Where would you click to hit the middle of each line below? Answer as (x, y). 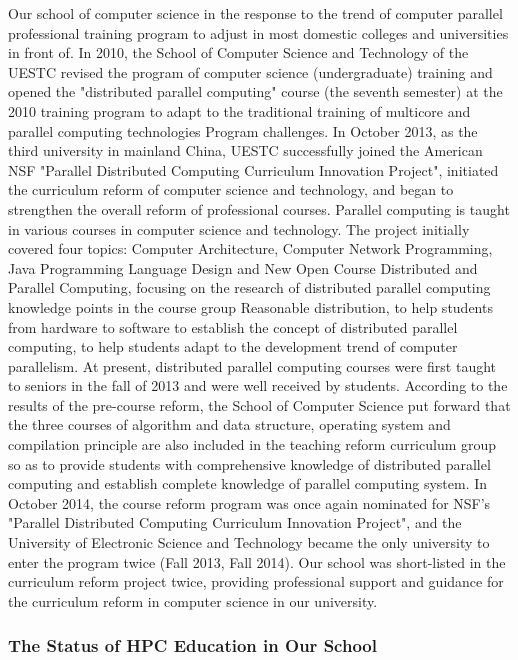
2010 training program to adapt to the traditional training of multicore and (239, 110)
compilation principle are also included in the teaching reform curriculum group (252, 444)
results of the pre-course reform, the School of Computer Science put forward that (259, 404)
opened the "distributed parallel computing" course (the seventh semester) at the (255, 91)
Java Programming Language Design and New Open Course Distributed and (243, 267)
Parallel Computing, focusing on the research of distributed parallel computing (249, 287)
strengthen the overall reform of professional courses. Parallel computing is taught (259, 208)
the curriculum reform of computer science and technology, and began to (231, 189)
